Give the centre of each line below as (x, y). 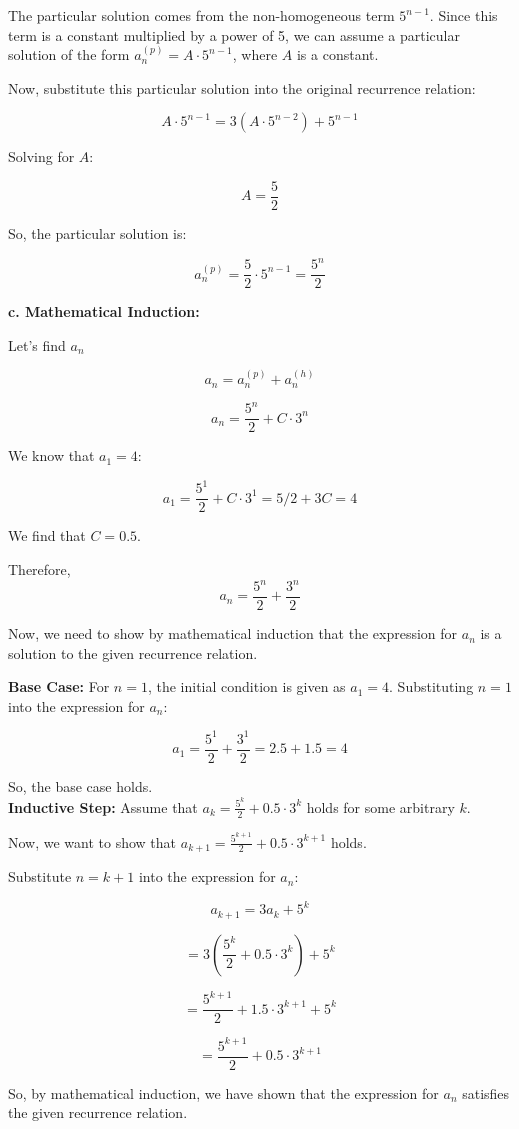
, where (255, 54)
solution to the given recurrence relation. (133, 652)
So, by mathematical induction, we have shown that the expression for (223, 1092)
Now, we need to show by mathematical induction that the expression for (233, 633)
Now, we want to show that (92, 841)
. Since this (463, 15)
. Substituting (431, 686)
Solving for (41, 156)
